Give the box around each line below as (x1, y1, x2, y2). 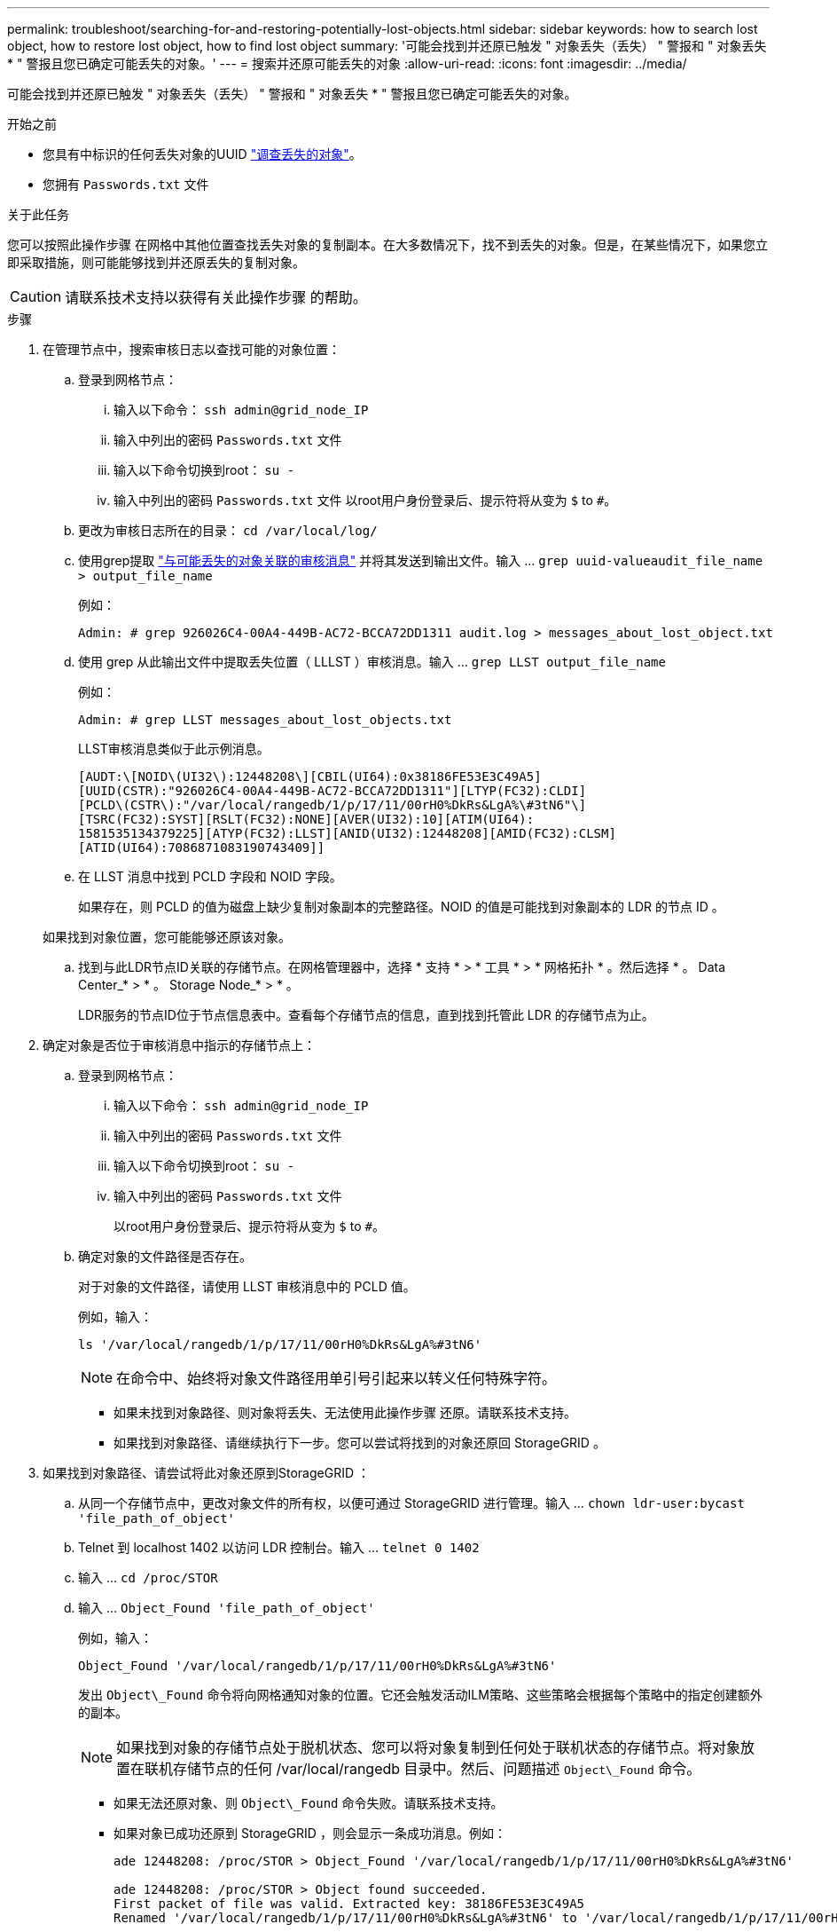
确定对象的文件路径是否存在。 (78, 1249, 252, 1264)
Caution (10, 288, 62, 305)
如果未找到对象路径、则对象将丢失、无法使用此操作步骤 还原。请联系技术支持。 (113, 1405, 576, 1420)
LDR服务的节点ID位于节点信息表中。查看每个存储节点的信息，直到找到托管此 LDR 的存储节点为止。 (78, 1007, 654, 1022)
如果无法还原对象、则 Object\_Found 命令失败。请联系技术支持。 (113, 1795, 504, 1810)
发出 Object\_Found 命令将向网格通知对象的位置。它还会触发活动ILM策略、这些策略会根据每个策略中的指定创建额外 (78, 1687, 763, 1702)
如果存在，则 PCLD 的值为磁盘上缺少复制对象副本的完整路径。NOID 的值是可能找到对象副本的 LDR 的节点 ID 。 (78, 899, 724, 914)
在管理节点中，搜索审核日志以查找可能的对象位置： (43, 342, 340, 357)
